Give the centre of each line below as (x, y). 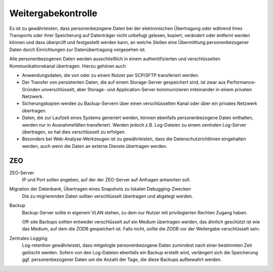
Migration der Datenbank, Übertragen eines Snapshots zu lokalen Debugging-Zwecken (100, 189)
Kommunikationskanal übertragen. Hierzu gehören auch (67, 66)
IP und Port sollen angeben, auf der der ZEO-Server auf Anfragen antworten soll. (106, 180)
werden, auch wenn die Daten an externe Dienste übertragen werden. (95, 146)
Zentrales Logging (28, 238)
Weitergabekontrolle (53, 13)
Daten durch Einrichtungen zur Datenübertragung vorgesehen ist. (78, 49)
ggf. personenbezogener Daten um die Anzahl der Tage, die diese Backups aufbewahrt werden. (122, 259)
